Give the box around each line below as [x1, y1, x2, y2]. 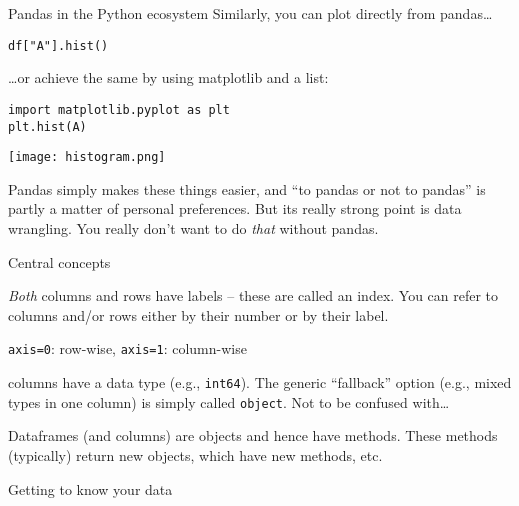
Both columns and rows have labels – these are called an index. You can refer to [8, 285, 499, 306]
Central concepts [8, 251, 111, 272]
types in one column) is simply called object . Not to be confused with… [8, 391, 450, 412]
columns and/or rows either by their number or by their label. [8, 304, 389, 325]
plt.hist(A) [8, 119, 87, 134]
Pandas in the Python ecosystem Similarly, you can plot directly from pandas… [8, 3, 493, 23]
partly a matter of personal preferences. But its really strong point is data [8, 198, 462, 219]
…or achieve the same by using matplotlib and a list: [8, 67, 329, 88]
